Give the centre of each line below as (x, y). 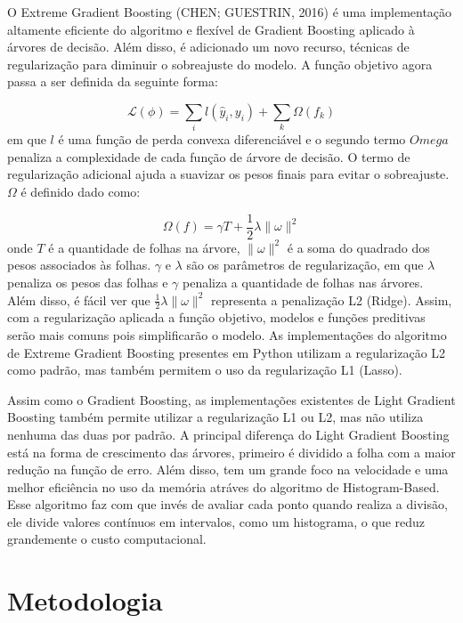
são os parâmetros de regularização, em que (305, 265)
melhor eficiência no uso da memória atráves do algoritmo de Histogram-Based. (223, 486)
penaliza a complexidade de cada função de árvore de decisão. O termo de (209, 156)
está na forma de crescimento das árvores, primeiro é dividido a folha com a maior (231, 452)
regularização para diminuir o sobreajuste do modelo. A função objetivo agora (220, 64)
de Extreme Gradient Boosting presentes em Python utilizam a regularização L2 (227, 352)
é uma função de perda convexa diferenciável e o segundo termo (232, 139)
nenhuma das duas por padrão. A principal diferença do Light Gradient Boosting (228, 434)
